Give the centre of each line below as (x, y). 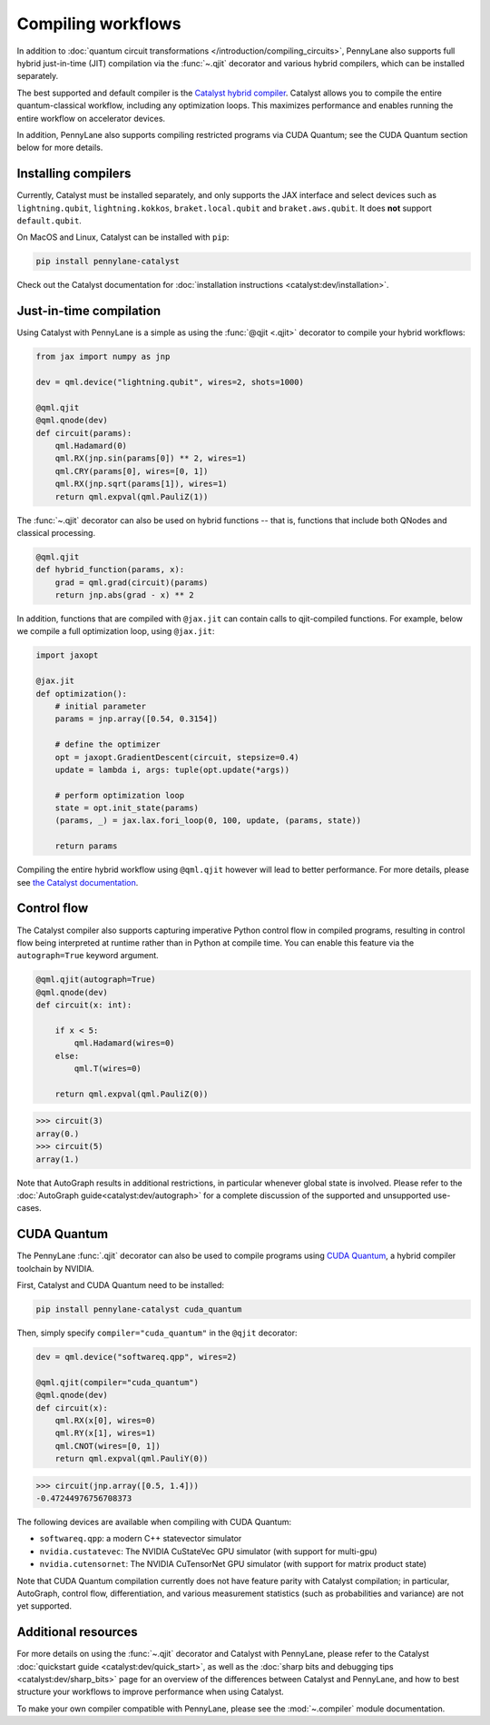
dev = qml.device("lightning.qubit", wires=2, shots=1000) (170, 382)
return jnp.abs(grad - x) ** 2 (124, 595)
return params (86, 846)
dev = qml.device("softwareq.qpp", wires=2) (137, 1357)
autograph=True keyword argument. (88, 956)
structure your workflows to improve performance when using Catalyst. (151, 1692)
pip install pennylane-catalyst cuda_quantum (139, 1309)
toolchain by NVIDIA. (55, 1268)
